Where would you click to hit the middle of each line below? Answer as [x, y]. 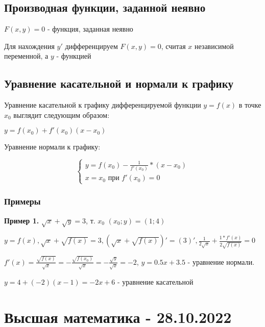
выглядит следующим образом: [62, 115]
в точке [250, 105]
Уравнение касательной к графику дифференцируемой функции [103, 105]
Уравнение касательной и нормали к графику [119, 83]
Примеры [22, 201]
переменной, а [26, 56]
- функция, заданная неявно [90, 29]
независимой [214, 46]
